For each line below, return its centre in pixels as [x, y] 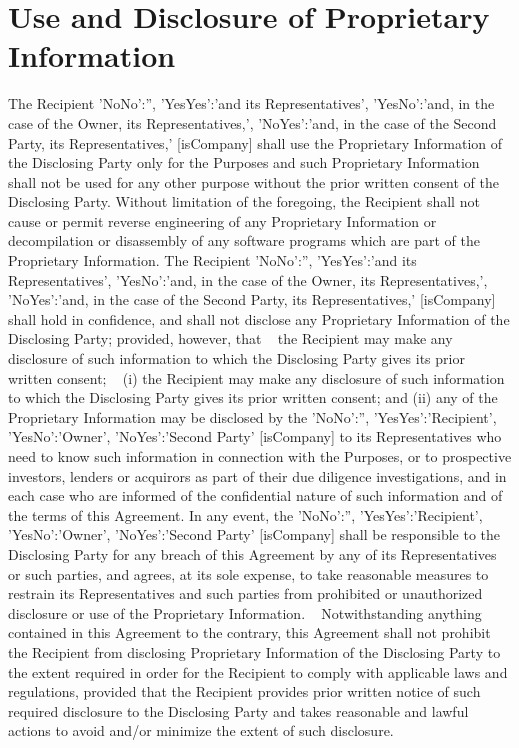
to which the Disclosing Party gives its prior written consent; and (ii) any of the [253, 397]
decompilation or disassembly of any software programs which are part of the [244, 240]
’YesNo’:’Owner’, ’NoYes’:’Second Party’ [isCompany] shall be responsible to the [254, 534]
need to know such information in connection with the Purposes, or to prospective [260, 456]
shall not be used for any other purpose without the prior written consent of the [253, 181]
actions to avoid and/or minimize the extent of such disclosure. [201, 730]
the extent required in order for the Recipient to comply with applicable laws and [258, 671]
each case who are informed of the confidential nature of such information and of [255, 495]
